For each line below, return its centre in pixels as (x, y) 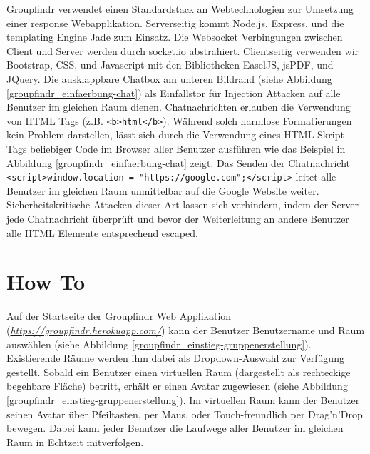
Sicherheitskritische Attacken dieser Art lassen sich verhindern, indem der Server (183, 205)
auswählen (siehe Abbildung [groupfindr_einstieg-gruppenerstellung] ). (159, 344)
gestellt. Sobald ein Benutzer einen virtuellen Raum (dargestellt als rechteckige (179, 372)
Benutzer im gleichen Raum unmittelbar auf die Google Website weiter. (163, 190)
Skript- (333, 135)
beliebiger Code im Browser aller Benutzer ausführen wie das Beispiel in (188, 148)
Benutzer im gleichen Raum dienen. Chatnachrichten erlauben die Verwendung (179, 107)
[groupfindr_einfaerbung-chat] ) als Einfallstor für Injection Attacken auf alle (174, 92)
